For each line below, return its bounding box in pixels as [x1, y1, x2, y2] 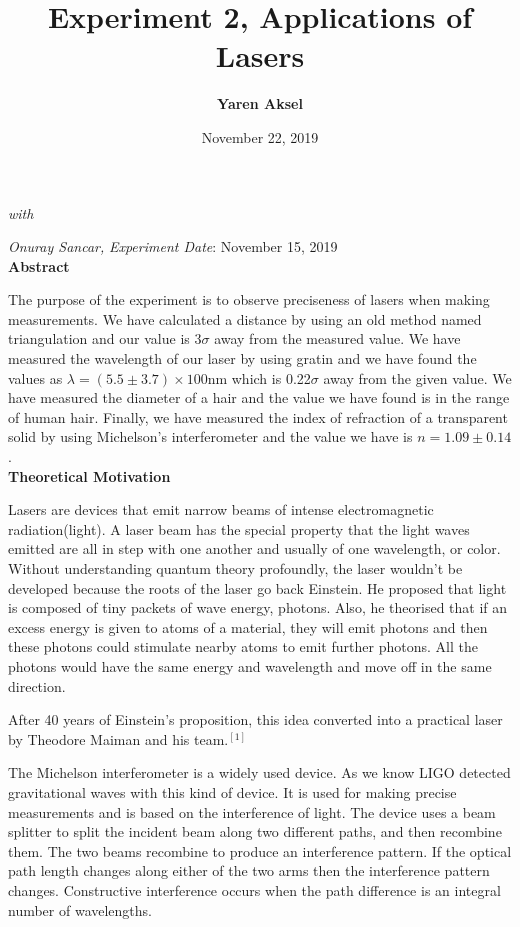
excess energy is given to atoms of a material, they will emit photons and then [8, 616, 488, 637]
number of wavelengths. [8, 899, 153, 920]
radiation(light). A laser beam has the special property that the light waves [8, 518, 470, 539]
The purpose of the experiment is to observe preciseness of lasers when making [8, 289, 490, 310]
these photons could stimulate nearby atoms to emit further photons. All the [8, 636, 478, 657]
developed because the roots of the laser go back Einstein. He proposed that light [8, 577, 507, 598]
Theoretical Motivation [8, 465, 171, 486]
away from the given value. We [323, 367, 512, 388]
